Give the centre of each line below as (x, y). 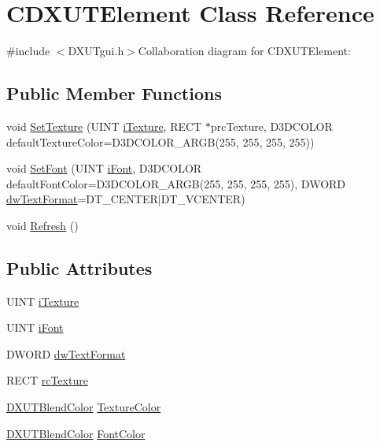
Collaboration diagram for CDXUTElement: (244, 51)
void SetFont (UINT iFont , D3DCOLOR (104, 168)
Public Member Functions (114, 93)
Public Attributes (79, 268)
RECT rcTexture (47, 380)
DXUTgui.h (96, 51)
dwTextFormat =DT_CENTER (82, 199)
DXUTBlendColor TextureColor (84, 407)
